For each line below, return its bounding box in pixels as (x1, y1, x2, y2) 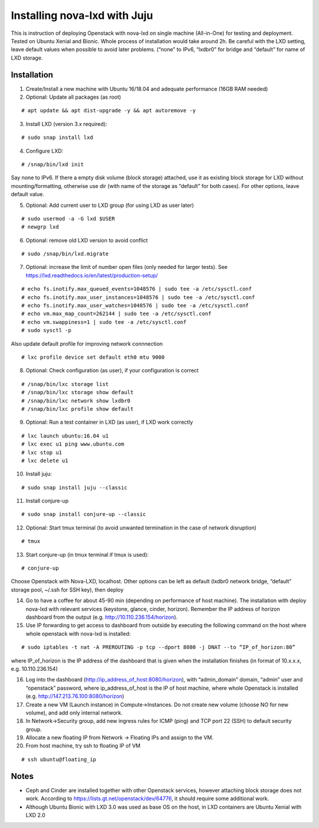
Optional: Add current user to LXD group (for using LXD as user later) (25, 202, 194, 209)
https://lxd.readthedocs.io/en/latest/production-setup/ (25, 272, 158, 279)
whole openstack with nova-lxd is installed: (25, 630, 131, 637)
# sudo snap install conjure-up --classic (21, 511, 147, 518)
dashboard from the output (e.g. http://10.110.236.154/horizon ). (25, 613, 178, 621)
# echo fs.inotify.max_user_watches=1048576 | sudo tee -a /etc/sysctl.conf (21, 302, 249, 309)
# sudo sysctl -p (21, 327, 71, 334)
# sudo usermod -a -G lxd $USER (21, 215, 115, 222)
